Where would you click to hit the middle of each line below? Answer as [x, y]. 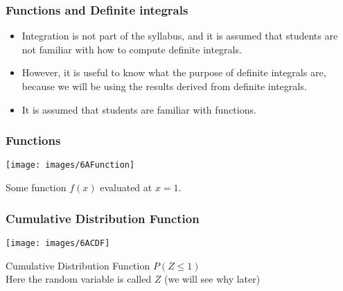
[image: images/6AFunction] [70, 165]
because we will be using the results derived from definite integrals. [164, 86]
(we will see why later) [212, 279]
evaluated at [126, 187]
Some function [36, 187]
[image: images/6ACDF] [58, 243]
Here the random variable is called [79, 279]
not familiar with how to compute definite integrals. [132, 49]
